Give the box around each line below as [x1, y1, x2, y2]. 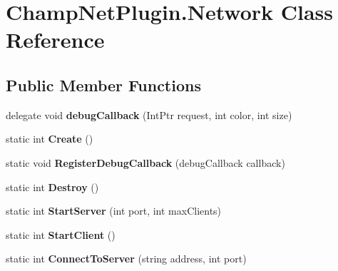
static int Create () [6, 131, 93, 146]
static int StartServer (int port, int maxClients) [6, 203, 222, 218]
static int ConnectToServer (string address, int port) [6, 251, 247, 266]
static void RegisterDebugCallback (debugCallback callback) [6, 155, 285, 170]
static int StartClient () [6, 227, 116, 242]
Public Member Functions [6, 73, 201, 96]
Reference [6, 25, 105, 54]
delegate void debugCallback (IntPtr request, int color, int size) [6, 107, 292, 122]
